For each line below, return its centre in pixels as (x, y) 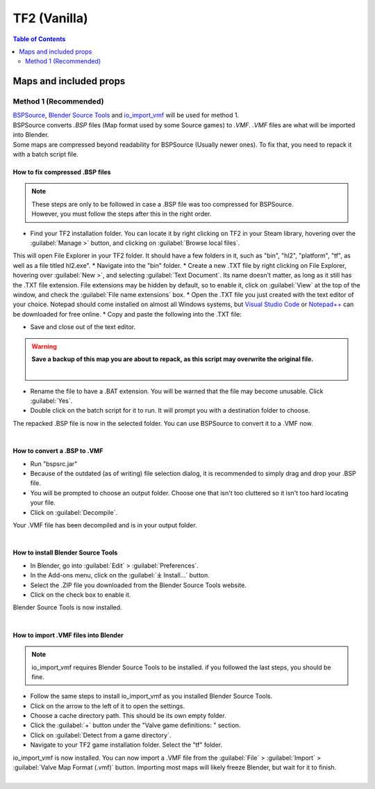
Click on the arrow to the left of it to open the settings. (108, 706)
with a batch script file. (46, 154)
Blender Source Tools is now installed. (67, 607)
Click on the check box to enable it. (81, 594)
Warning (44, 346)
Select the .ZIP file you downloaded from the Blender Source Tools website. (138, 585)
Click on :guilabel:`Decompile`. (74, 512)
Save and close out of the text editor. (83, 327)
